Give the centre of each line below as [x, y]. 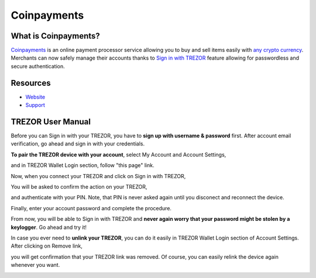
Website [35, 97]
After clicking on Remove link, [47, 246]
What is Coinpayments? [56, 36]
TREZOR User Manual [51, 122]
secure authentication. [38, 66]
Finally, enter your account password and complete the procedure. [91, 208]
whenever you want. [35, 265]
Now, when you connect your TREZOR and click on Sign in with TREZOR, [98, 176]
